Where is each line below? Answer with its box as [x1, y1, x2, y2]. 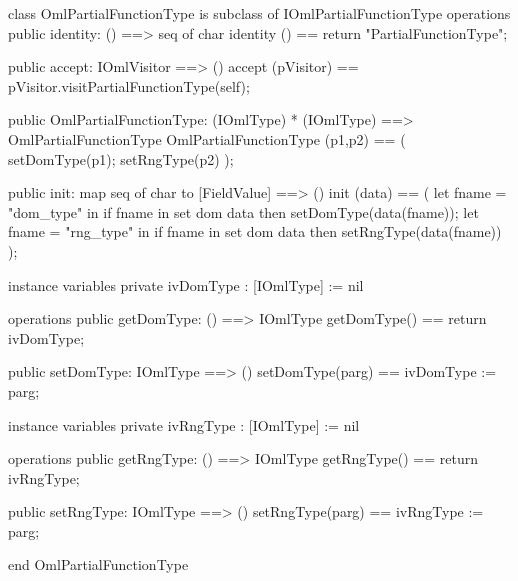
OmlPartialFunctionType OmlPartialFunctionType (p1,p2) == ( [8, 128, 406, 149]
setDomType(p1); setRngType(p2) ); [8, 148, 234, 169]
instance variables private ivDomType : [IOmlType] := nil [8, 274, 364, 295]
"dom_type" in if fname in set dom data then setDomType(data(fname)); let [8, 201, 479, 222]
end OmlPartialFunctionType [8, 554, 189, 575]
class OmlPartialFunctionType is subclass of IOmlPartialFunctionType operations [8, 3, 511, 23]
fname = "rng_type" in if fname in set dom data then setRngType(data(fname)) [8, 221, 502, 242]
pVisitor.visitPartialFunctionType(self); [8, 75, 250, 96]
